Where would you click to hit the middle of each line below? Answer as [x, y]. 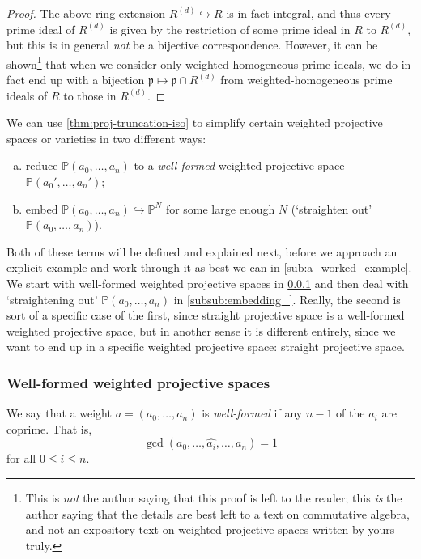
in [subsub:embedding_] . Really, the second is [287, 299]
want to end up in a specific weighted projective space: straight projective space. [206, 347]
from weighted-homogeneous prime [306, 80]
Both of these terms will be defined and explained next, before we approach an [202, 251]
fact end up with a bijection [76, 80]
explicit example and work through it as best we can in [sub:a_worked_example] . [209, 267]
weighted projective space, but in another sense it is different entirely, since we [201, 330]
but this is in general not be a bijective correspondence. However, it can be [192, 45]
